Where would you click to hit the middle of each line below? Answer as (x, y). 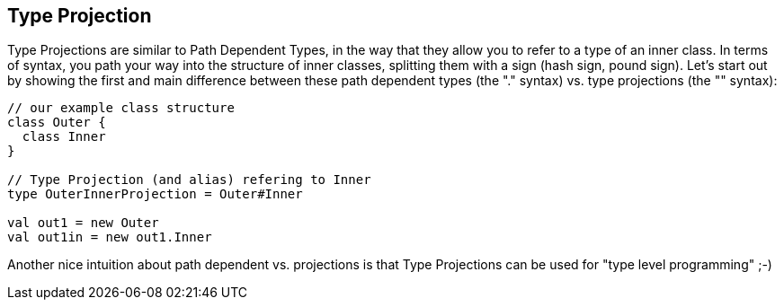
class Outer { (57, 123)
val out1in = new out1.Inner (110, 237)
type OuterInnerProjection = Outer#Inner (155, 194)
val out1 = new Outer (83, 223)
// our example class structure (121, 108)
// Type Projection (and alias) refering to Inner (189, 180)
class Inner (64, 137)
